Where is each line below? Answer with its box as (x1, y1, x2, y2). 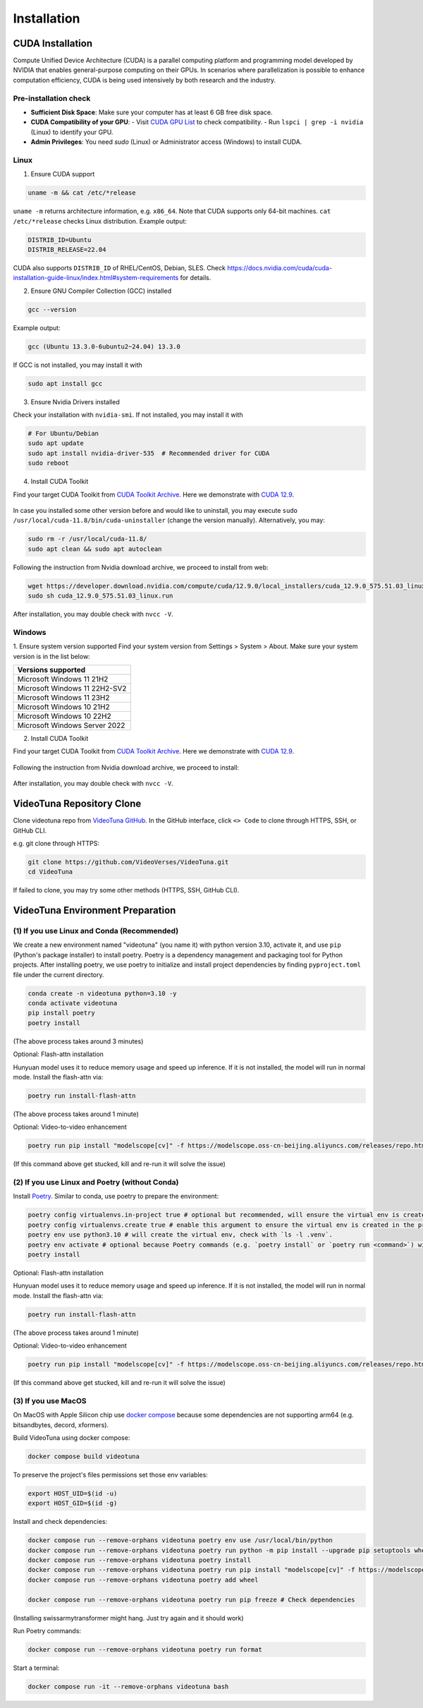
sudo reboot (27, 459, 70, 467)
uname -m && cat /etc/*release (27, 189, 137, 197)
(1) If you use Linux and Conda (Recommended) (13, 926, 179, 936)
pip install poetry (27, 1009, 95, 1017)
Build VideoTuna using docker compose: (13, 1433, 130, 1442)
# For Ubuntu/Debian (27, 430, 99, 437)
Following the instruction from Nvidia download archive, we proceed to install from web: (13, 563, 269, 571)
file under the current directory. (13, 970, 105, 979)
